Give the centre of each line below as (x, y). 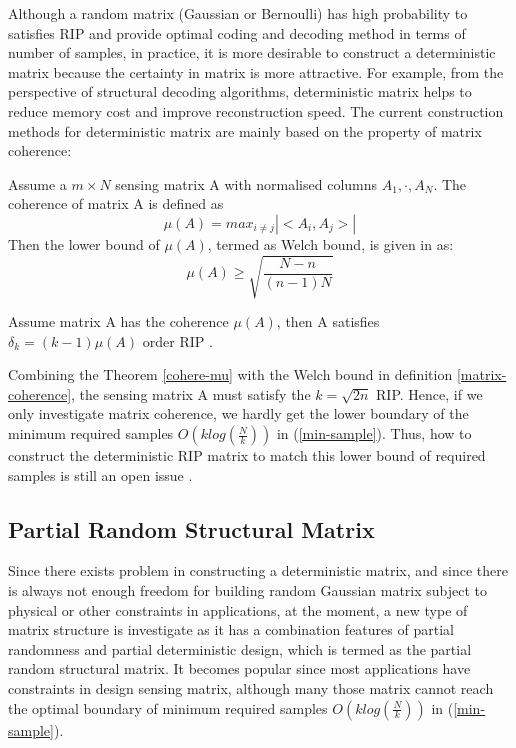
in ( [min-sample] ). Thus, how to (374, 433)
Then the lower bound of (84, 243)
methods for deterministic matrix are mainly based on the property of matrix (245, 130)
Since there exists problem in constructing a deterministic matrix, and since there (258, 570)
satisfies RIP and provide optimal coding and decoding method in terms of (237, 32)
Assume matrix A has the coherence (118, 321)
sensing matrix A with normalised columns (246, 183)
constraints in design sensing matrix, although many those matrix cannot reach (251, 688)
